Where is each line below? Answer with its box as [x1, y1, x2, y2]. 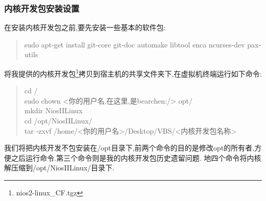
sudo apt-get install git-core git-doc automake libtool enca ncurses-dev [24, 39, 245, 49]
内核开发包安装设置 [4, 2, 80, 14]
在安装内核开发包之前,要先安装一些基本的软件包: [4, 22, 166, 33]
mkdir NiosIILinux [24, 105, 83, 116]
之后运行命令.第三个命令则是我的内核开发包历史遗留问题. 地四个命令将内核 [11, 152, 261, 163]
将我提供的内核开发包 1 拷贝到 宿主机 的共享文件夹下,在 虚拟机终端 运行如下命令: [4, 67, 262, 79]
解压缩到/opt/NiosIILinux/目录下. [4, 162, 115, 173]
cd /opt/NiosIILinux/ [24, 115, 93, 126]
